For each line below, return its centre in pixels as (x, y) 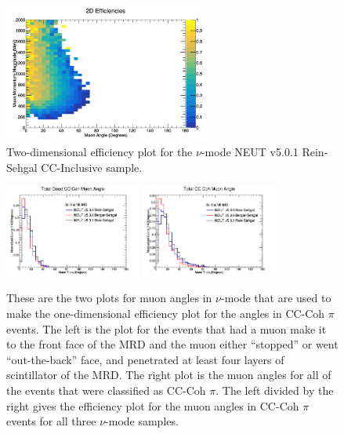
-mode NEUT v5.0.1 (250, 152)
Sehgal (22, 167)
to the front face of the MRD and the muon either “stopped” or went (172, 344)
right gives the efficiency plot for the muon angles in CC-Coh (153, 405)
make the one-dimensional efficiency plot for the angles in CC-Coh (166, 314)
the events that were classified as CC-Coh (106, 390)
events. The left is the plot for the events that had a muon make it (167, 328)
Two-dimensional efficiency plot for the (100, 152)
